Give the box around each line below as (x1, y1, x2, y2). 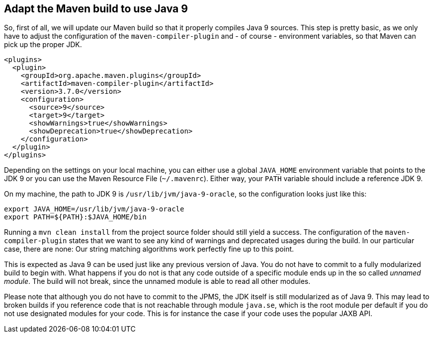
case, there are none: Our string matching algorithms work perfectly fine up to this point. (4, 245, 294, 254)
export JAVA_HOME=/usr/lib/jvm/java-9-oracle (4, 205, 184, 213)
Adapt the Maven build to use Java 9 (4, 2, 188, 15)
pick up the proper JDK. (4, 40, 82, 49)
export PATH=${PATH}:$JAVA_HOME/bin (4, 213, 147, 221)
